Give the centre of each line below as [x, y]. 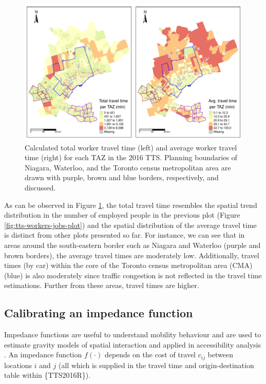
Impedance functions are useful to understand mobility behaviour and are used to [133, 334]
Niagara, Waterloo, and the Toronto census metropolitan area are [128, 167]
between [220, 354]
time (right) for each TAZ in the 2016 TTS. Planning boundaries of [131, 157]
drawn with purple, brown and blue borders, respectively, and [122, 177]
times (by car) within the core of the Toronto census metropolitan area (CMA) [128, 265]
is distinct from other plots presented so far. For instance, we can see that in [125, 235]
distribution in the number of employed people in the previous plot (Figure [122, 215]
